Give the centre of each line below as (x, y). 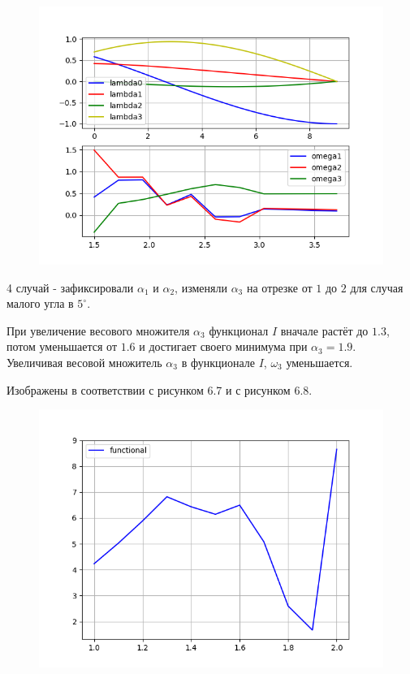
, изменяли (201, 287)
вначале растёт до (324, 330)
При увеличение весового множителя (98, 330)
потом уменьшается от (62, 346)
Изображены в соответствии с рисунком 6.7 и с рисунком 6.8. (160, 389)
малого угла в (40, 303)
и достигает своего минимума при (223, 346)
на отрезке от (279, 287)
